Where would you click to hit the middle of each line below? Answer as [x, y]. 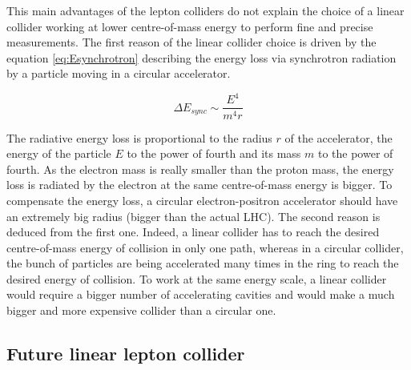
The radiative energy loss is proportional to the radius [139, 137]
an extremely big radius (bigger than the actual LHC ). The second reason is [193, 216]
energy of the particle [59, 153]
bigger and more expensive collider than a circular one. [141, 310]
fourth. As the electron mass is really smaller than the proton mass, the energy [200, 169]
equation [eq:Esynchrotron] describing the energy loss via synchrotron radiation [201, 57]
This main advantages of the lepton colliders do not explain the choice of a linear [205, 10]
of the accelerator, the [338, 137]
